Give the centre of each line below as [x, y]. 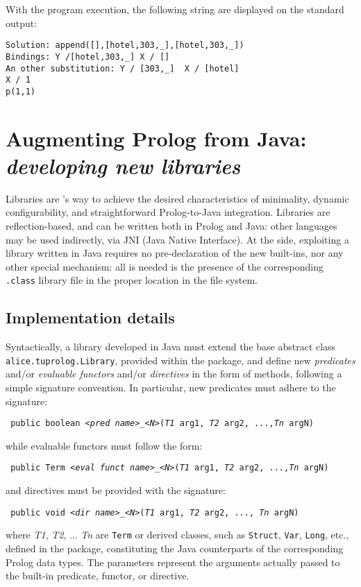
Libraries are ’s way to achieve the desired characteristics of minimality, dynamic [177, 198]
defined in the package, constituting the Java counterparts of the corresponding [175, 548]
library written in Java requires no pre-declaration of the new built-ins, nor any [175, 253]
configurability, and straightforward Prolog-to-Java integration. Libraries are [168, 212]
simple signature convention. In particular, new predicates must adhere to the [171, 388]
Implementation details [90, 317]
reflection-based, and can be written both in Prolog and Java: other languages [171, 225]
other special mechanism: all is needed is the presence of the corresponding [165, 266]
